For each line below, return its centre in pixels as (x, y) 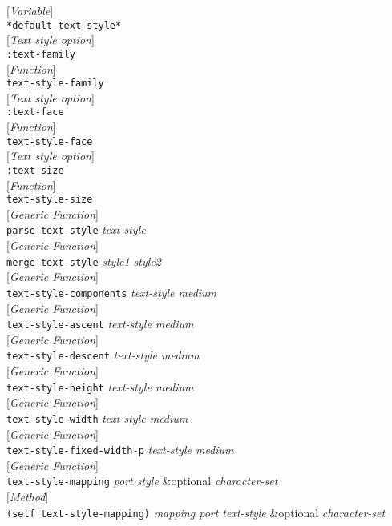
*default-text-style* (64, 25)
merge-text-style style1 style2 (84, 261)
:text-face (35, 112)
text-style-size (50, 200)
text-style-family (55, 84)
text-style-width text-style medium (97, 418)
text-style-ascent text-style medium (100, 324)
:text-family (41, 54)
